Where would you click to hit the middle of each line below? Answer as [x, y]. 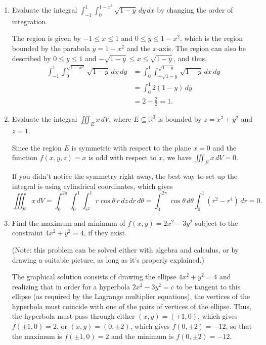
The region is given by [47, 38]
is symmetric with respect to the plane [131, 147]
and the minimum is [143, 336]
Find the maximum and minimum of [69, 223]
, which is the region [211, 38]
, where [120, 119]
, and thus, [190, 58]
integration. [30, 21]
